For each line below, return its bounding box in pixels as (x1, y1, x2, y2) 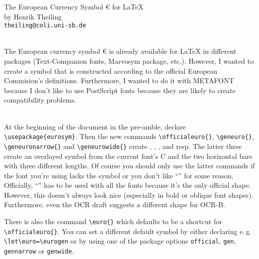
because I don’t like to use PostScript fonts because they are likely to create (4, 85, 236, 95)
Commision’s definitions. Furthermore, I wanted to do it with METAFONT (4, 75, 234, 86)
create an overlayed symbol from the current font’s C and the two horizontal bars (4, 150, 253, 161)
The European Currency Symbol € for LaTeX (4, 1, 144, 11)
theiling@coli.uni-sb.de (4, 22, 86, 29)
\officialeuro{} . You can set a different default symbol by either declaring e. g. (4, 226, 252, 236)
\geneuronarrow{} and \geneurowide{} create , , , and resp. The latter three (4, 140, 242, 151)
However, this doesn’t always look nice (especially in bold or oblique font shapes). (4, 189, 254, 200)
